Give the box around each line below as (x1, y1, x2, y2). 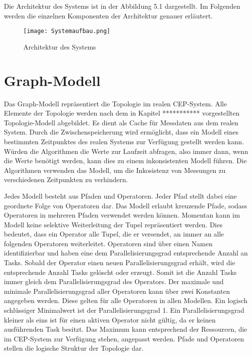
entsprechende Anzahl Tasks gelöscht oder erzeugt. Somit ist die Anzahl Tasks (4, 267, 237, 277)
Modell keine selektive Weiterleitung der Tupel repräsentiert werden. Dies (4, 219, 223, 229)
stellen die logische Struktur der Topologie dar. (4, 343, 144, 353)
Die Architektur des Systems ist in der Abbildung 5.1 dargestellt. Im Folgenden (4, 1, 240, 11)
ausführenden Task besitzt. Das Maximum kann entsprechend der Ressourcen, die (4, 324, 247, 334)
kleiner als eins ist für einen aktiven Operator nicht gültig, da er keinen (4, 314, 216, 324)
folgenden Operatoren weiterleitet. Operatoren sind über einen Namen (4, 238, 213, 248)
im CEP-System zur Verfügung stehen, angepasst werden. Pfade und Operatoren (4, 333, 244, 343)
